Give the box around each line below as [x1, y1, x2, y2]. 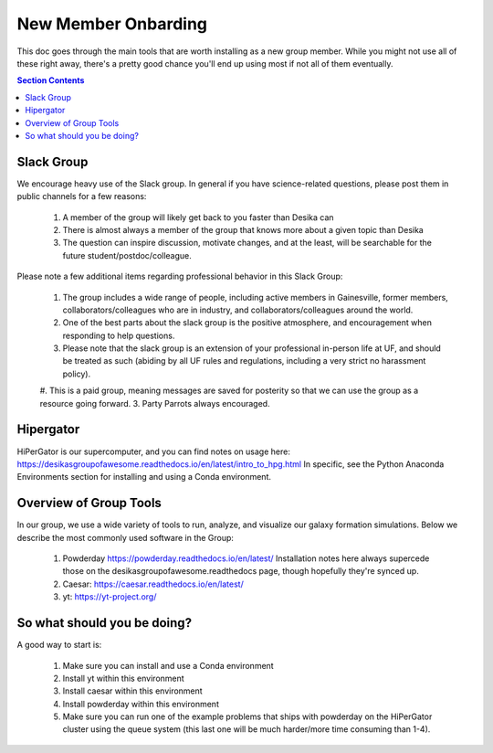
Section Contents [16, 75, 85, 86]
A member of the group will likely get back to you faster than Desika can [62, 211, 334, 223]
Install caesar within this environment [62, 685, 203, 696]
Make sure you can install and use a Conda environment [62, 660, 274, 671]
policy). [62, 368, 91, 379]
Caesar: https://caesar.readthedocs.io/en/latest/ [62, 578, 244, 589]
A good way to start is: [16, 640, 102, 651]
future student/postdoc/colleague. [62, 249, 192, 260]
